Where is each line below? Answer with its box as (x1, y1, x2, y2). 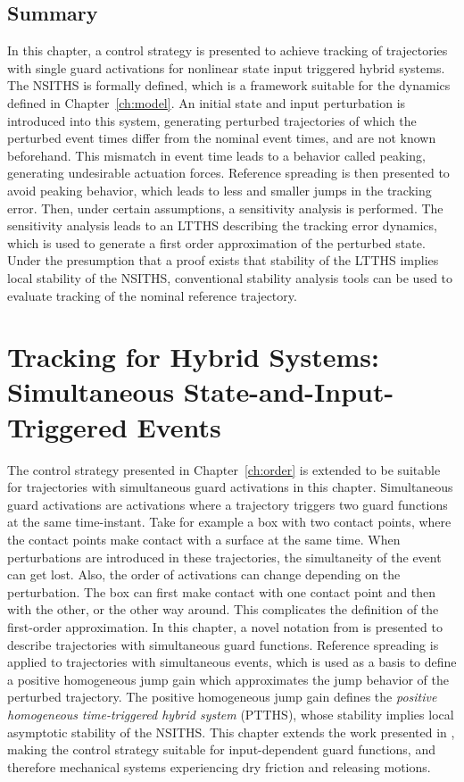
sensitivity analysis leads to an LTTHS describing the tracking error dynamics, (7, 216, 437, 235)
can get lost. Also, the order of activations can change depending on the (7, 565, 401, 584)
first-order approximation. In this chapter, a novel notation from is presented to (7, 617, 443, 636)
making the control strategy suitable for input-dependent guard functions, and (7, 740, 435, 759)
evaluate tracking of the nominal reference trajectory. (7, 286, 297, 304)
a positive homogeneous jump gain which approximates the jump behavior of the (7, 670, 449, 688)
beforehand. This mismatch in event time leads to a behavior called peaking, (7, 146, 426, 164)
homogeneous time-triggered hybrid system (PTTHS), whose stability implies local (7, 704, 454, 723)
